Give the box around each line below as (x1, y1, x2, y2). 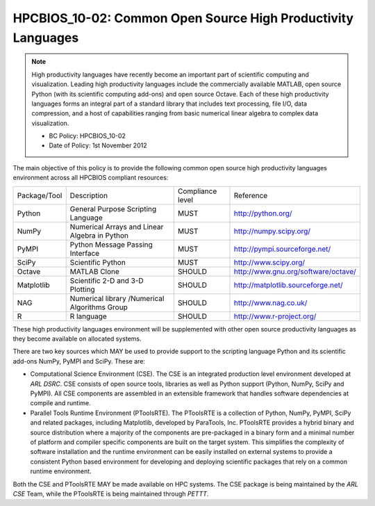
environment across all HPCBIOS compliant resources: (12, 174, 169, 182)
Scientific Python (69, 257, 126, 267)
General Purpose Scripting (69, 204, 157, 213)
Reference (233, 190, 268, 200)
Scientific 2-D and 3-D (69, 275, 144, 285)
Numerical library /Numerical (69, 293, 165, 303)
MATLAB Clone (69, 266, 119, 276)
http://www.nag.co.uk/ (233, 297, 308, 307)
